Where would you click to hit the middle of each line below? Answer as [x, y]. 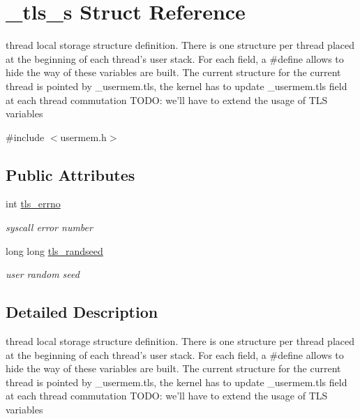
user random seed [43, 274]
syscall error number [49, 227]
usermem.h [83, 137]
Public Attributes [70, 174]
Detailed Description [82, 312]
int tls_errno [33, 204]
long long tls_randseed [54, 250]
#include [25, 137]
